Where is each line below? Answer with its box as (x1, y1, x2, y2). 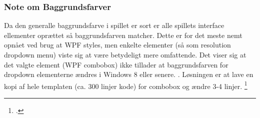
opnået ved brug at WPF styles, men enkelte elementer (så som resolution (4, 39, 231, 50)
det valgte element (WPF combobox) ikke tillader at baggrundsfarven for (4, 59, 228, 69)
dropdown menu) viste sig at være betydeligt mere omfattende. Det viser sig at (4, 49, 246, 59)
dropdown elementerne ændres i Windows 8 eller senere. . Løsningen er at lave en (4, 69, 253, 79)
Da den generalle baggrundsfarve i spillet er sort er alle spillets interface (4, 20, 224, 30)
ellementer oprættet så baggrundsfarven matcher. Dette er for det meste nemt (4, 29, 242, 40)
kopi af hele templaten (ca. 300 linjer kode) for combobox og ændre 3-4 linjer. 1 (4, 79, 247, 91)
